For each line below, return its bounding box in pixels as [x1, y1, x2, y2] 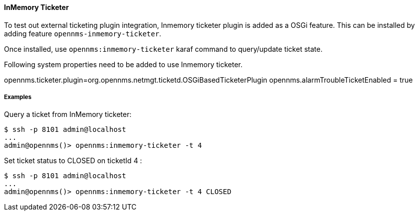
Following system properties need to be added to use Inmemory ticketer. [4, 60, 243, 69]
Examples [4, 94, 31, 101]
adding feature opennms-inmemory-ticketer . [4, 29, 161, 38]
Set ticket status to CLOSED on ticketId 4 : [4, 156, 142, 165]
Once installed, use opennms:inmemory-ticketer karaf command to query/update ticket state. [4, 44, 323, 53]
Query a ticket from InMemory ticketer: [4, 110, 132, 119]
